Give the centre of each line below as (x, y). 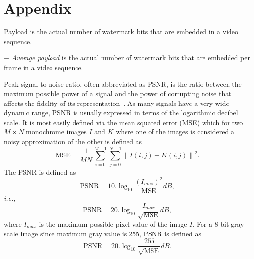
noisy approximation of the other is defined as (73, 142)
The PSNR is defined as (40, 171)
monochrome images (56, 132)
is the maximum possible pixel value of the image (113, 223)
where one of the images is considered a (175, 132)
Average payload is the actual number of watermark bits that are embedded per (131, 58)
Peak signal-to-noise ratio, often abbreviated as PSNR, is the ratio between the (123, 84)
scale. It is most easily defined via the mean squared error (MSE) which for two (124, 122)
